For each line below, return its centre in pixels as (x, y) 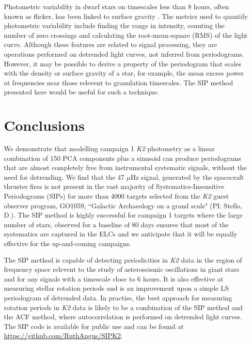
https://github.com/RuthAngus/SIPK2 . (63, 336)
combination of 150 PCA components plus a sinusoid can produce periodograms (123, 158)
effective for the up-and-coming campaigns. (68, 243)
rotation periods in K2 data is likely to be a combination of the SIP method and (123, 307)
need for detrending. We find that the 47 (64, 177)
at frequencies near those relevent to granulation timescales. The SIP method (118, 82)
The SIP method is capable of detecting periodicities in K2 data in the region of (123, 259)
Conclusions (44, 125)
